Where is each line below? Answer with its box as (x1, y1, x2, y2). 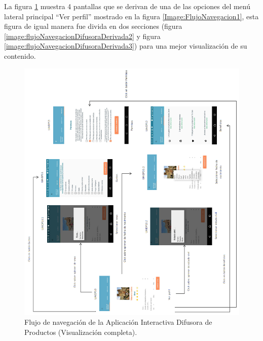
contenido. (4, 50, 36, 61)
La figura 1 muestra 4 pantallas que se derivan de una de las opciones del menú (4, 1, 251, 11)
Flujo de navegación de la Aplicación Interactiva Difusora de (24, 317, 212, 327)
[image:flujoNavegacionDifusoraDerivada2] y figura (4, 30, 161, 41)
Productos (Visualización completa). (24, 326, 137, 337)
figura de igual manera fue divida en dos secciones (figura (4, 21, 182, 31)
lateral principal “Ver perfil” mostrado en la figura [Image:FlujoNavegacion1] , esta (4, 11, 259, 21)
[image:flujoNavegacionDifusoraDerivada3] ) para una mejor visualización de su (4, 41, 247, 51)
